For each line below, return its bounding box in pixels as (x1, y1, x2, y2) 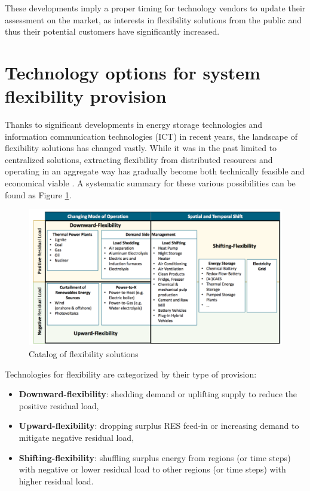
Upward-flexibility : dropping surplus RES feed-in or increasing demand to (19, 419, 299, 432)
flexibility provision (5, 84, 167, 108)
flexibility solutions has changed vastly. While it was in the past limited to (5, 142, 277, 154)
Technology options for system (5, 60, 260, 84)
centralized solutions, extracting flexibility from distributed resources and (5, 153, 273, 165)
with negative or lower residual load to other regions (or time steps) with (19, 463, 286, 475)
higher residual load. (19, 474, 94, 487)
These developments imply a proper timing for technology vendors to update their (5, 2, 306, 14)
